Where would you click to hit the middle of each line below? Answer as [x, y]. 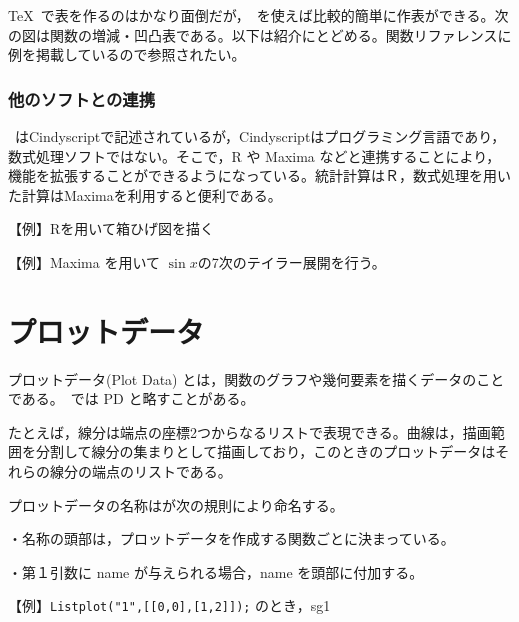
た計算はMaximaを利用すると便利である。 [145, 194]
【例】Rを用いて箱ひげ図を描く [111, 228]
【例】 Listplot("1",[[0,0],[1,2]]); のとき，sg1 [169, 605]
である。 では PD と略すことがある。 [131, 398]
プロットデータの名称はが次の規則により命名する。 [176, 504]
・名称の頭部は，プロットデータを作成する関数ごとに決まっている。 [231, 538]
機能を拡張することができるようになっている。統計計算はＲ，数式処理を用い [260, 175]
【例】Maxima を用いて [84, 261]
